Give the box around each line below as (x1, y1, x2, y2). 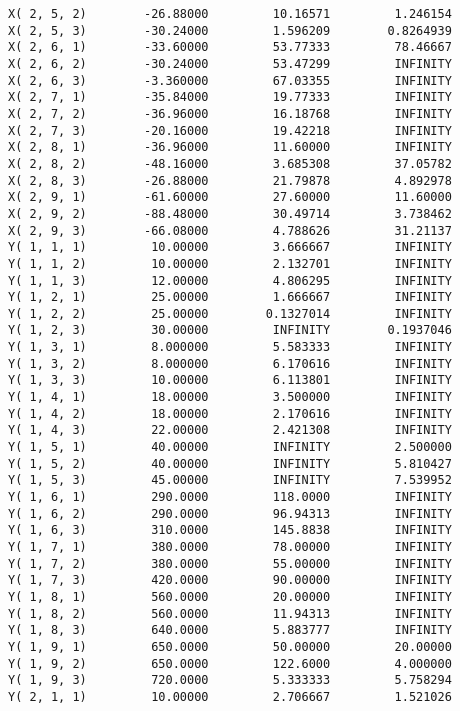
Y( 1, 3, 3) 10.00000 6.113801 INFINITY (8, 373, 452, 388)
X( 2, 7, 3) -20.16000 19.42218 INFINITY (8, 123, 452, 138)
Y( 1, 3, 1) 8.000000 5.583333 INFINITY (8, 340, 452, 355)
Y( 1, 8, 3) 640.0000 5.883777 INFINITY (8, 623, 452, 638)
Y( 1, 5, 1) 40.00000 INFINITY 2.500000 (8, 440, 452, 455)
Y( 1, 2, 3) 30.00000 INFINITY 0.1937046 (8, 323, 452, 338)
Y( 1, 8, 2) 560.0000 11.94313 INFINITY (8, 606, 452, 621)
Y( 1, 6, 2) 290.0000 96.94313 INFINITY (8, 506, 452, 521)
